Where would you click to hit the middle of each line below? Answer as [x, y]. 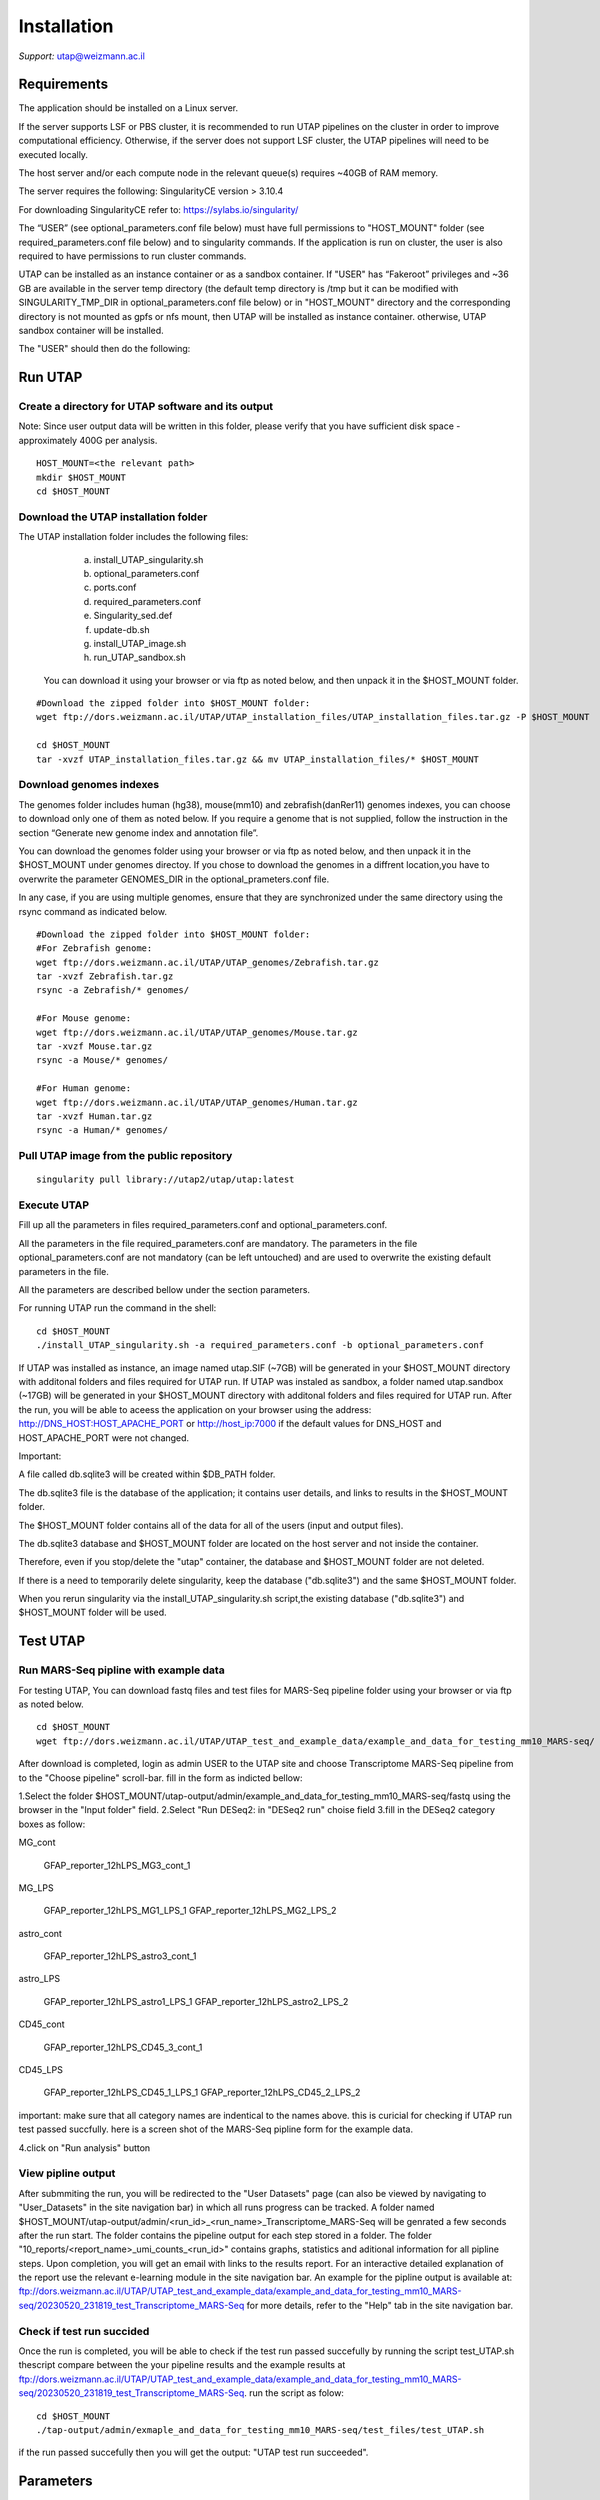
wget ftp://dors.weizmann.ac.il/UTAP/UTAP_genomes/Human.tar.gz [197, 1102]
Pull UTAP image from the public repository [125, 1156]
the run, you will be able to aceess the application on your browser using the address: [195, 1409]
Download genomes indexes [89, 785]
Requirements [63, 84]
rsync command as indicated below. [92, 911]
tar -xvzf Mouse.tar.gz [94, 1046]
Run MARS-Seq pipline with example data [121, 1670]
